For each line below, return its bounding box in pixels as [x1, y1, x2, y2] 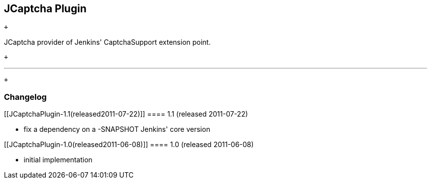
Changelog [4, 91, 47, 102]
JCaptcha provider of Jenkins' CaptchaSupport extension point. [4, 38, 211, 47]
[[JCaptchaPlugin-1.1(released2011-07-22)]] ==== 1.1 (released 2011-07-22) [4, 110, 248, 119]
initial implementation [24, 155, 92, 164]
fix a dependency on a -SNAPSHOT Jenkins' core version [24, 125, 211, 134]
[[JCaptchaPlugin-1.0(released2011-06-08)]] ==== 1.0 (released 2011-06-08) [4, 140, 254, 149]
